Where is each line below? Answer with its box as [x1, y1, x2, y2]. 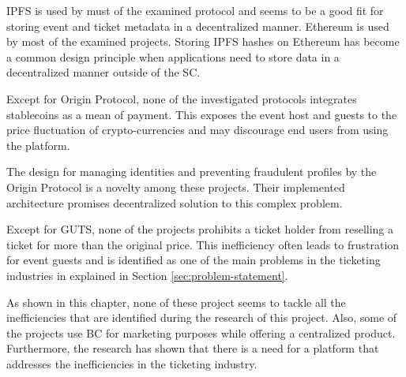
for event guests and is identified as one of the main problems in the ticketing [6, 252, 381, 268]
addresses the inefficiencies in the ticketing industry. [6, 355, 258, 371]
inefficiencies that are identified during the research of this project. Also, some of [6, 309, 397, 326]
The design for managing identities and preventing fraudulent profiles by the [6, 163, 377, 180]
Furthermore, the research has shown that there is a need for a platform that [6, 340, 379, 356]
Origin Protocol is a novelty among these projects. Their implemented [6, 178, 345, 195]
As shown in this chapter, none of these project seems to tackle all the [6, 293, 346, 310]
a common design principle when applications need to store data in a [6, 48, 340, 65]
